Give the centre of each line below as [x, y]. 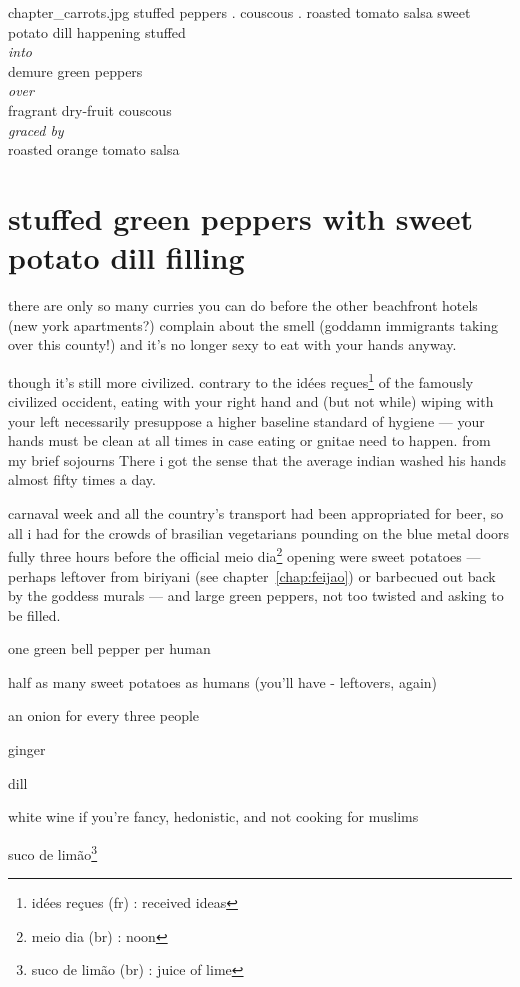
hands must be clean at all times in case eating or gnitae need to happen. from [249, 440]
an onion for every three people [104, 715]
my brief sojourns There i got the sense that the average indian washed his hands [257, 459]
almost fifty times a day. [82, 479]
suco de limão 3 [53, 852]
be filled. [34, 614]
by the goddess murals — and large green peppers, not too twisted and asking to [256, 595]
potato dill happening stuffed [97, 31]
